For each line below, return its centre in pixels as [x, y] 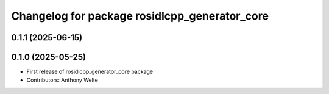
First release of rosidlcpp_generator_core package [90, 72]
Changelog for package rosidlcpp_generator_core [140, 16]
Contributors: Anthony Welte [62, 80]
